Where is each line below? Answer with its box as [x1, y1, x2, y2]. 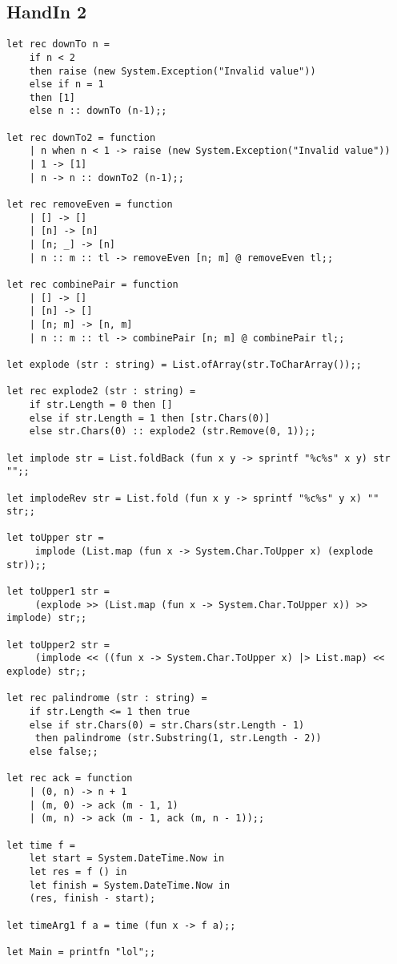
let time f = [6, 839, 75, 851]
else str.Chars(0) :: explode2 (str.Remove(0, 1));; [29, 426, 316, 438]
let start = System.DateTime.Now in [29, 853, 225, 865]
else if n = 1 [29, 79, 104, 91]
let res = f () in [29, 865, 127, 877]
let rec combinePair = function [6, 279, 178, 291]
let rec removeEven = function [6, 199, 173, 211]
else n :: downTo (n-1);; [29, 105, 167, 117]
